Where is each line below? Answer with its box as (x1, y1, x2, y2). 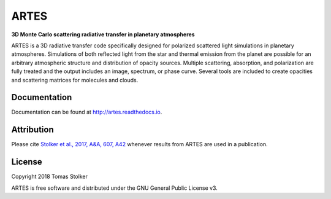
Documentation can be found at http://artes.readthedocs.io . (11, 108, 162, 116)
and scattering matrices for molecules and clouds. (11, 76, 139, 84)
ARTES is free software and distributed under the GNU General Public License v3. (11, 184, 218, 192)
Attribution (11, 125, 55, 135)
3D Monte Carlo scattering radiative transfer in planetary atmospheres (11, 31, 196, 38)
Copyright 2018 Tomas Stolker (11, 173, 88, 181)
